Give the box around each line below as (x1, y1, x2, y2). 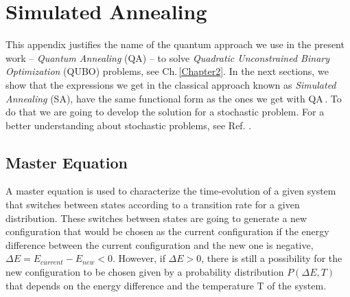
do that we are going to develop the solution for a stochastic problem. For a (5, 104, 325, 119)
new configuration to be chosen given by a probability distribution (5, 265, 284, 279)
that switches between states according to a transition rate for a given (5, 197, 300, 212)
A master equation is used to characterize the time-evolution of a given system (5, 184, 336, 198)
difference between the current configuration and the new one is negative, (5, 237, 314, 252)
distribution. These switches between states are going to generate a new (5, 210, 307, 225)
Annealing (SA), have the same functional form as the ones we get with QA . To (5, 91, 342, 105)
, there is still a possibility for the (201, 251, 342, 265)
